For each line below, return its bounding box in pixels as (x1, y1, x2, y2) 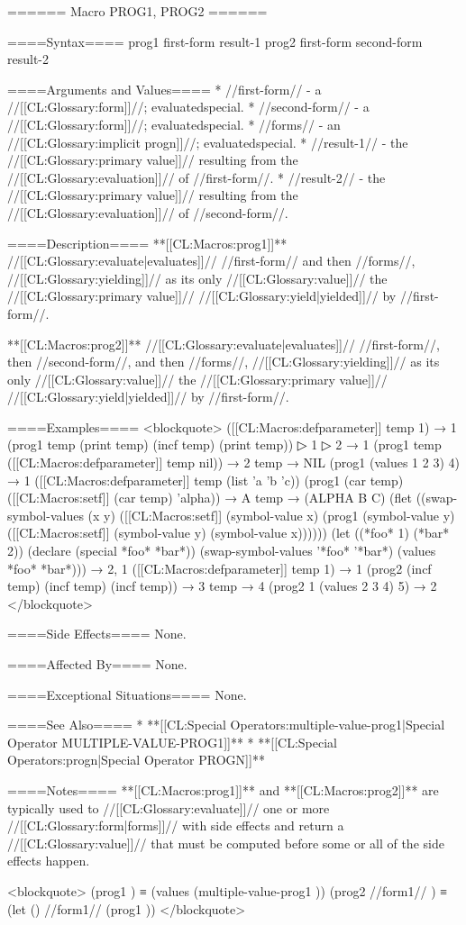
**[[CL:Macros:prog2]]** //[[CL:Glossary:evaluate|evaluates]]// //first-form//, (7, 334, 440, 353)
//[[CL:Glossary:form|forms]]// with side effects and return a (7, 816, 344, 835)
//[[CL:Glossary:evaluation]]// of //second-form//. (7, 203, 288, 222)
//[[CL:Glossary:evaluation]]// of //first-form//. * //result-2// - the (7, 168, 386, 186)
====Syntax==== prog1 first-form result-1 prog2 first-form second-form (7, 32, 423, 50)
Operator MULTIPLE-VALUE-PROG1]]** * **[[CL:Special (7, 732, 337, 751)
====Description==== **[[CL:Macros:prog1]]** (7, 233, 288, 252)
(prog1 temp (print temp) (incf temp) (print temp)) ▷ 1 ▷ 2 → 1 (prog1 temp (7, 435, 442, 454)
